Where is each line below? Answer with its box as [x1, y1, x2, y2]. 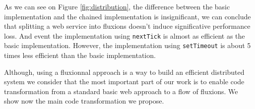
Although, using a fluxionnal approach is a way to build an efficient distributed [4, 66, 245, 77]
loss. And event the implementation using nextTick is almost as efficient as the [4, 30, 245, 41]
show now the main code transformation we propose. [4, 96, 164, 106]
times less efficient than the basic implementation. [4, 50, 156, 60]
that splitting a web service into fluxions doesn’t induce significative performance [4, 21, 251, 31]
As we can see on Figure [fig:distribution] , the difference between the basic [4, 1, 230, 11]
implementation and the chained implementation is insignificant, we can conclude [4, 11, 251, 21]
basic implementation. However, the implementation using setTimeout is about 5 [4, 40, 251, 51]
